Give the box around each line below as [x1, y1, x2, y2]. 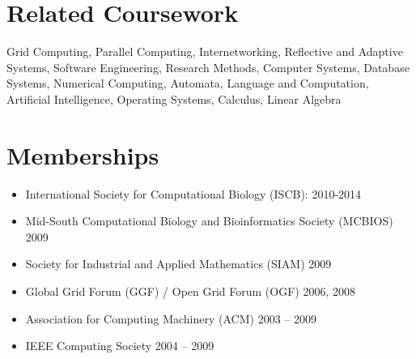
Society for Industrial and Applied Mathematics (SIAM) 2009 [25, 255, 332, 272]
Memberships [6, 138, 159, 171]
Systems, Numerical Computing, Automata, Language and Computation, [6, 75, 369, 92]
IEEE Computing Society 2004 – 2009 [25, 337, 214, 354]
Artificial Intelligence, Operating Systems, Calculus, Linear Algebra [6, 90, 342, 107]
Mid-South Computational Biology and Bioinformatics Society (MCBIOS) [25, 212, 393, 229]
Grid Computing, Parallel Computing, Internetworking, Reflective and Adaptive [6, 43, 403, 60]
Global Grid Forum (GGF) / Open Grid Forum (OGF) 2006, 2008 [25, 283, 355, 299]
